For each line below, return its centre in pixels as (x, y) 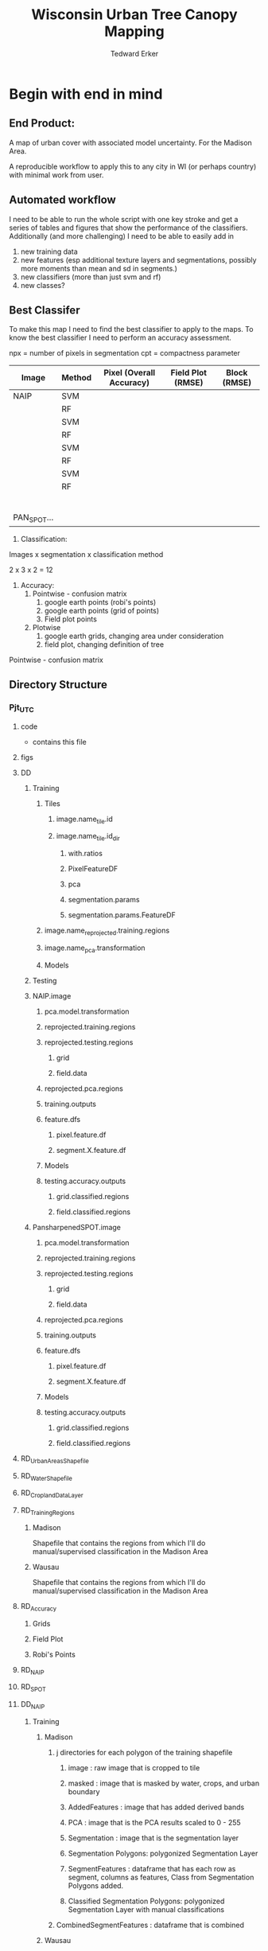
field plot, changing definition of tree (104, 644)
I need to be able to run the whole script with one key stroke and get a (124, 219)
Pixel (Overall (130, 373)
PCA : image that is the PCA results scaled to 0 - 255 (154, 1823)
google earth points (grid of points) (102, 610)
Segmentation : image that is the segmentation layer (153, 1838)
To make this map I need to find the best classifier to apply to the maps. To (131, 329)
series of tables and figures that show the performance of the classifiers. (129, 228)
